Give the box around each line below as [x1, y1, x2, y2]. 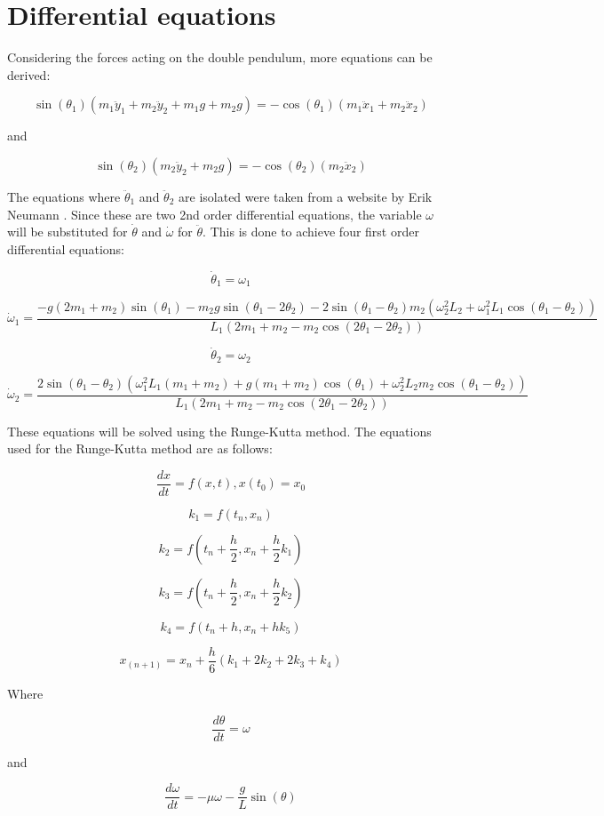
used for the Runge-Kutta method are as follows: [7, 439, 273, 458]
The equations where [7, 187, 121, 205]
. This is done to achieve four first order [203, 222, 419, 241]
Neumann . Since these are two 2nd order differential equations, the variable [7, 204, 422, 223]
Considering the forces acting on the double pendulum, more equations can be [7, 48, 433, 67]
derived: [7, 65, 51, 84]
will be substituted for [7, 222, 128, 241]
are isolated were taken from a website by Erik [179, 187, 433, 205]
